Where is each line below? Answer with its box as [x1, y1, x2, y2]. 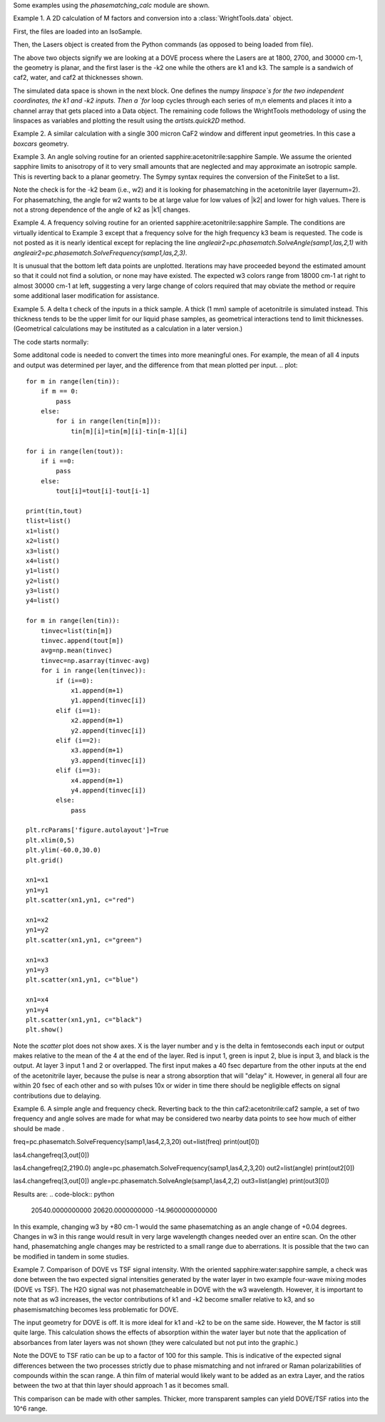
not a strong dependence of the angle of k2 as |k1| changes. [13, 205, 190, 214]
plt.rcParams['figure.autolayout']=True [26, 826, 169, 834]
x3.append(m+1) [71, 746, 124, 755]
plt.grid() [26, 856, 64, 864]
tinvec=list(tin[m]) [40, 627, 113, 634]
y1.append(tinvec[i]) [71, 696, 146, 705]
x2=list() [26, 537, 60, 545]
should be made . [13, 1124, 64, 1133]
